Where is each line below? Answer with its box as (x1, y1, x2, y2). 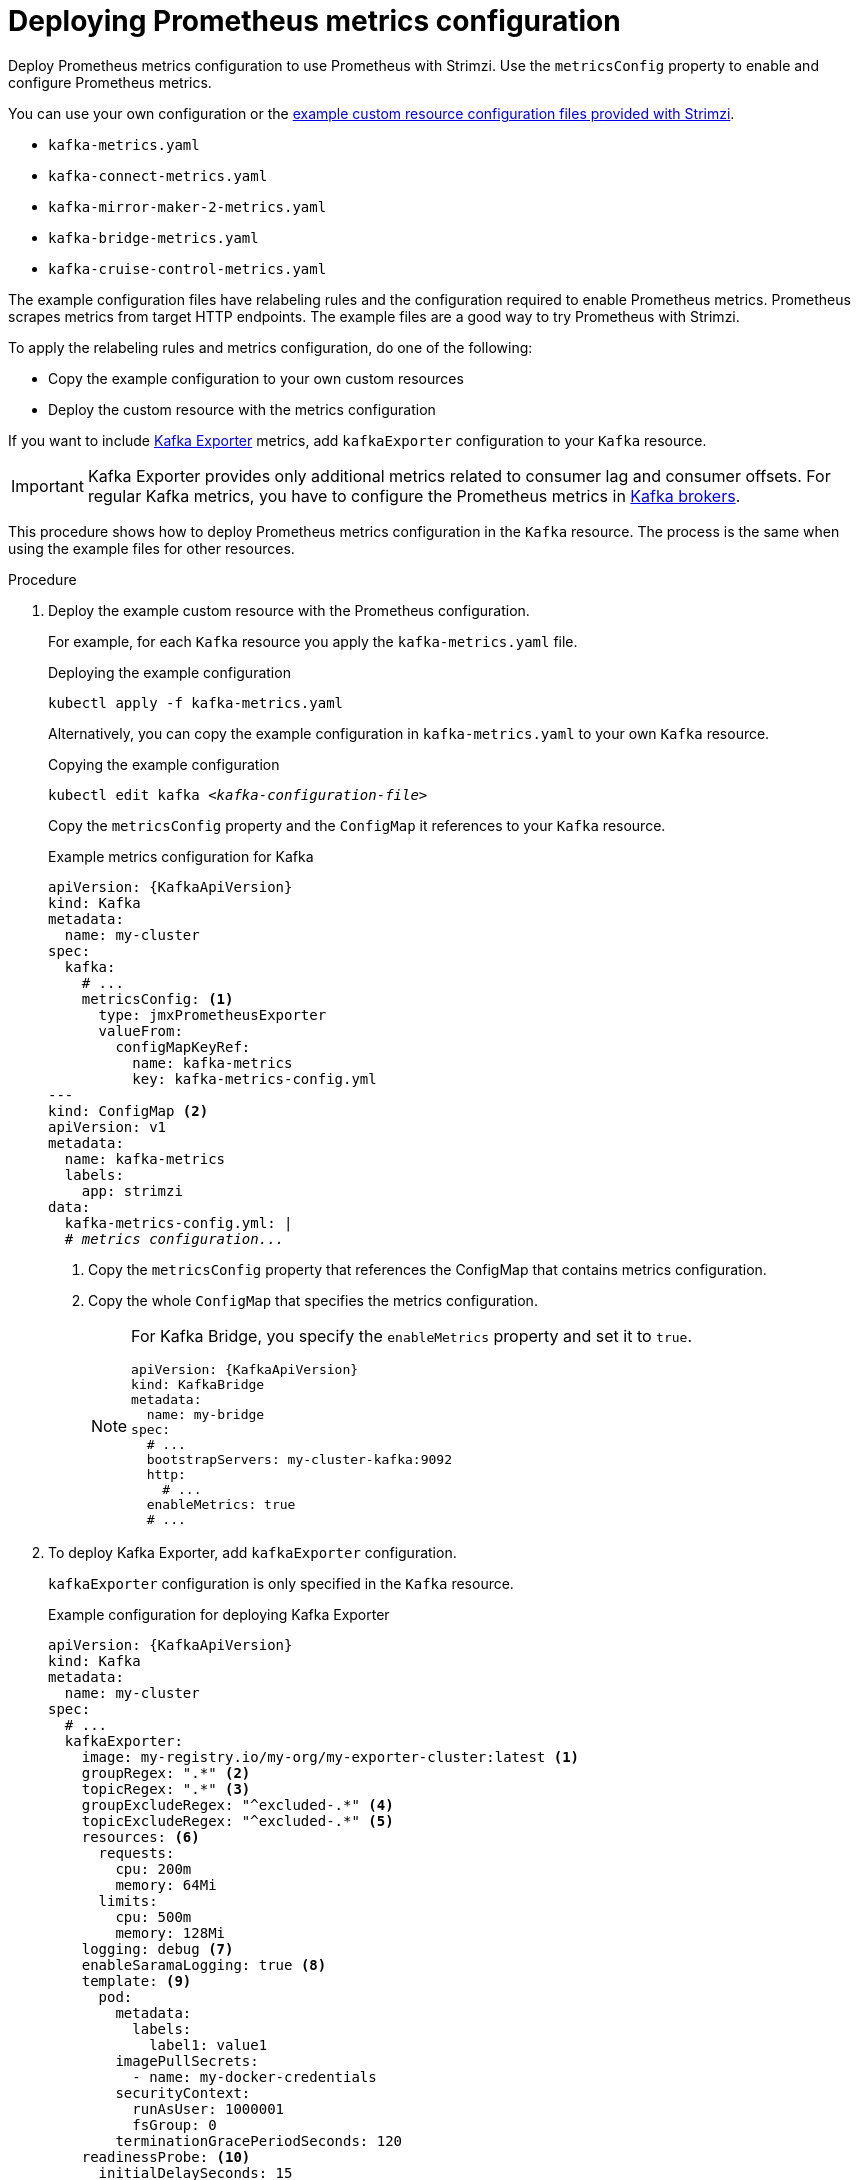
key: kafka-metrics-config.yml (132, 1070, 377, 1087)
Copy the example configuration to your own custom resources (48, 369, 464, 387)
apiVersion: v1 (48, 1118, 167, 1135)
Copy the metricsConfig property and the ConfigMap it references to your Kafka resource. (48, 816, 666, 834)
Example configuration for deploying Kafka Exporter (48, 1605, 390, 1623)
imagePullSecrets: (115, 2052, 259, 2069)
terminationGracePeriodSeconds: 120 (115, 2132, 403, 2149)
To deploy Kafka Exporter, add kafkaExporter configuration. (48, 1543, 457, 1561)
